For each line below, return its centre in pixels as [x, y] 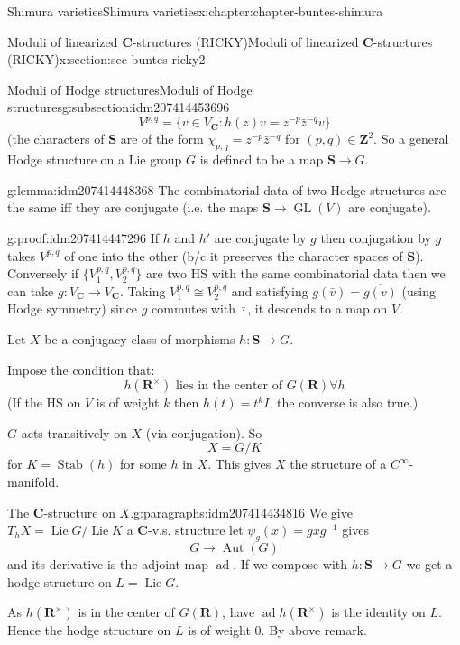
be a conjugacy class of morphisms [140, 339]
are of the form [162, 139]
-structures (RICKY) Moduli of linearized [245, 41]
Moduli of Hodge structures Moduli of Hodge [130, 89]
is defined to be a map [262, 159]
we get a [429, 563]
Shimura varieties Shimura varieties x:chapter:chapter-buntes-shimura [195, 11]
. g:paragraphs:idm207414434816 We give [241, 512]
